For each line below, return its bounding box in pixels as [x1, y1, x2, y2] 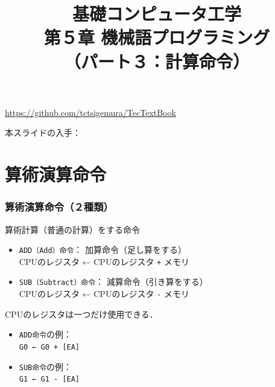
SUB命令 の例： [19, 360, 72, 373]
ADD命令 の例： [19, 328, 72, 341]
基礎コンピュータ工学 [72, 1, 241, 26]
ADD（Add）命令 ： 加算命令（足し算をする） [19, 243, 186, 256]
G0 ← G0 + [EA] [19, 343, 80, 351]
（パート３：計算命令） [63, 48, 250, 73]
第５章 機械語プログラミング [43, 25, 270, 50]
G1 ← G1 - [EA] [19, 375, 80, 384]
